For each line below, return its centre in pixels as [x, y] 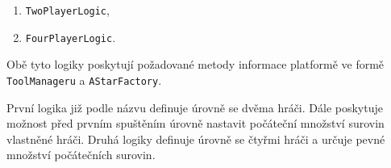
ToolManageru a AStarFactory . [84, 80]
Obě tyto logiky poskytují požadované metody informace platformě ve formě [195, 64]
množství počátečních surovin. [81, 155]
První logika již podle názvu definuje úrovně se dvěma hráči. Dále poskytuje [195, 107]
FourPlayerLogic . [71, 37]
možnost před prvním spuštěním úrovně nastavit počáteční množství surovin [195, 123]
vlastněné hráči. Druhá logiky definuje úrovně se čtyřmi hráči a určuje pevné [196, 139]
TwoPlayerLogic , [67, 10]
